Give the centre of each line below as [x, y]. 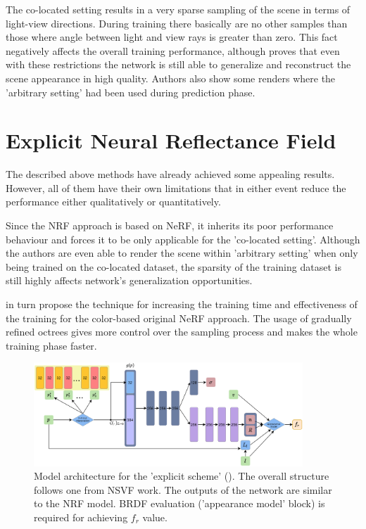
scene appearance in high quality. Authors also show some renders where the [171, 78]
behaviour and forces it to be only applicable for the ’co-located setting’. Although [183, 239]
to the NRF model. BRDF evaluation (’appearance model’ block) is [179, 503]
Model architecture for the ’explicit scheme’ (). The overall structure [182, 476]
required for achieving [81, 517]
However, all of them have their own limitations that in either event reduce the [176, 187]
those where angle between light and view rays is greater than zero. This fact [172, 37]
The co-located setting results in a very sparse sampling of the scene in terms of [178, 9]
